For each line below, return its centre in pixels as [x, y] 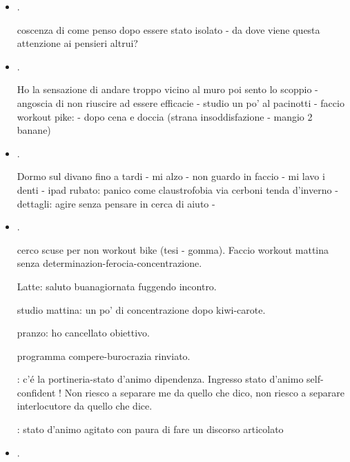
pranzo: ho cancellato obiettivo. [83, 333]
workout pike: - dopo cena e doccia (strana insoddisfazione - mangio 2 [165, 116]
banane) [34, 130]
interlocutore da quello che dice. [85, 406]
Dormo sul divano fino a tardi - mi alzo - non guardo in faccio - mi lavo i [171, 176]
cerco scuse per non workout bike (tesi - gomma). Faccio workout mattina [173, 249]
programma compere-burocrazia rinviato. [104, 355]
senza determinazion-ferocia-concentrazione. [109, 263]
